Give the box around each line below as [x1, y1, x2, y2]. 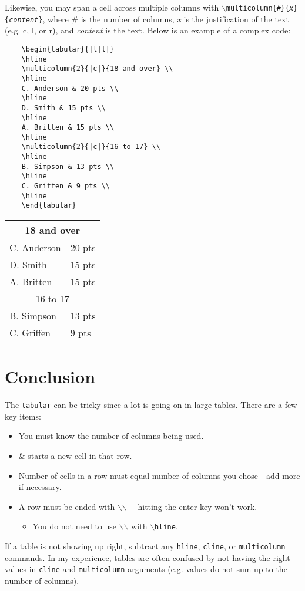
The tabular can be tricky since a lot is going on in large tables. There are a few [5, 398, 297, 411]
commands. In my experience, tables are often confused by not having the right [5, 551, 290, 563]
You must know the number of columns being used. [18, 430, 204, 442]
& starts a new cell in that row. [18, 450, 132, 462]
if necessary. [18, 481, 62, 493]
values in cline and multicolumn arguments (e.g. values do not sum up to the [5, 563, 287, 575]
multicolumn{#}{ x [226, 4, 294, 12]
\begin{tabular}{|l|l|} [21, 45, 115, 53]
